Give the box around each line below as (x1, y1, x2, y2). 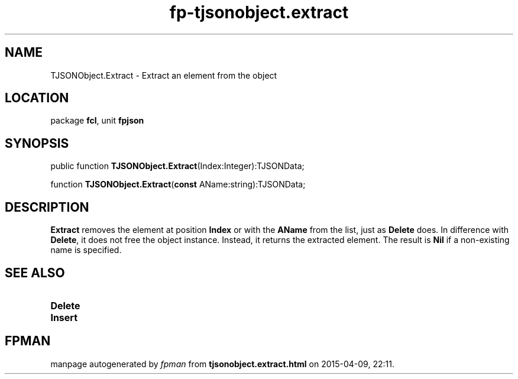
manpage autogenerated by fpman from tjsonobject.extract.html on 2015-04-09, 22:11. (50, 358, 394, 369)
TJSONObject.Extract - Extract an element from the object (50, 70, 277, 80)
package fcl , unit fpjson (50, 115, 144, 126)
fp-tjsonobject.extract (169, 2, 349, 22)
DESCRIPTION (5, 199, 89, 215)
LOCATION (5, 90, 69, 106)
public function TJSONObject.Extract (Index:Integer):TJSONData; (50, 161, 305, 171)
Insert (50, 311, 78, 323)
